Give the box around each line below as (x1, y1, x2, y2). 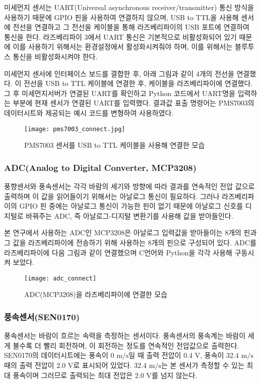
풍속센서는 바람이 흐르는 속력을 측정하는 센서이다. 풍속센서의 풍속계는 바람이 (4, 330, 246, 341)
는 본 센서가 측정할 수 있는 (161, 360, 244, 370)
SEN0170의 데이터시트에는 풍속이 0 (4, 350, 114, 360)
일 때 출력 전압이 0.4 (128, 350, 193, 360)
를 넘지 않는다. (151, 369, 198, 380)
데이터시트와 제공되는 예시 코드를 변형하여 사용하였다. (4, 107, 174, 118)
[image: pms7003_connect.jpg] (24, 125, 125, 133)
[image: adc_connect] (24, 274, 97, 282)
